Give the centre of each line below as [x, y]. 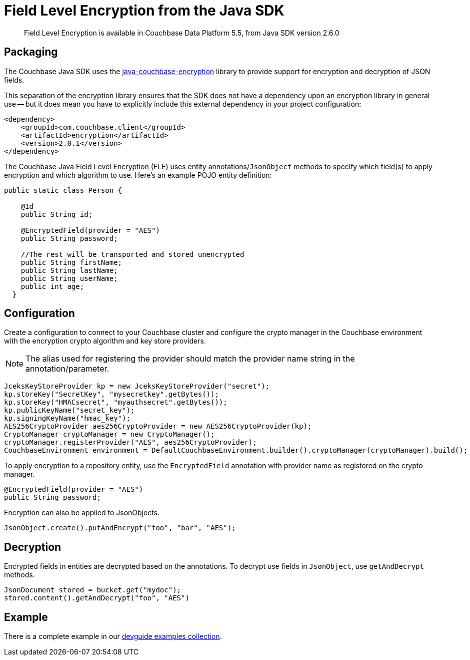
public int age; [52, 286]
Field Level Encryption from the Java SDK [144, 11]
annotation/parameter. [67, 369]
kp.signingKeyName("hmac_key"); [67, 418]
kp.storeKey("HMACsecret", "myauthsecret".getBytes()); [116, 402]
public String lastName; [69, 270]
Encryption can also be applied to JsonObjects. [82, 513]
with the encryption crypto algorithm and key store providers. [105, 341]
